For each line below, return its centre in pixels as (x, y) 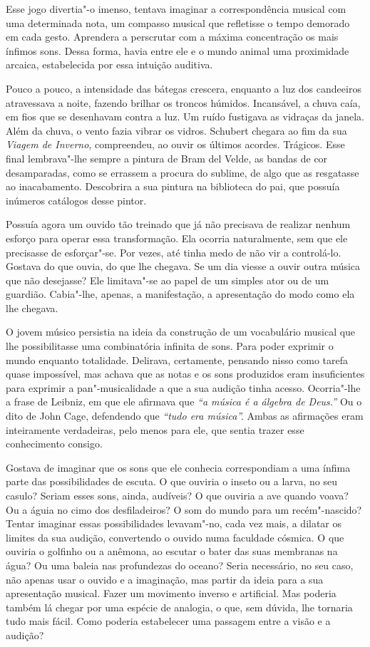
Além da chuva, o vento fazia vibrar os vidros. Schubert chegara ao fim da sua (176, 130)
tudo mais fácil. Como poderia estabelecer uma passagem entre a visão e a (168, 621)
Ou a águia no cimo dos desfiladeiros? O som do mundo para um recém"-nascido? (184, 509)
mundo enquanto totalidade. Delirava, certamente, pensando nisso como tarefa (177, 359)
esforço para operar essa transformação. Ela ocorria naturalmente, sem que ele (177, 238)
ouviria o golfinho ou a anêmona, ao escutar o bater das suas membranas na (172, 551)
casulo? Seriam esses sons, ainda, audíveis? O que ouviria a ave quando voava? (177, 495)
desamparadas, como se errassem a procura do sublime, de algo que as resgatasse (183, 172)
